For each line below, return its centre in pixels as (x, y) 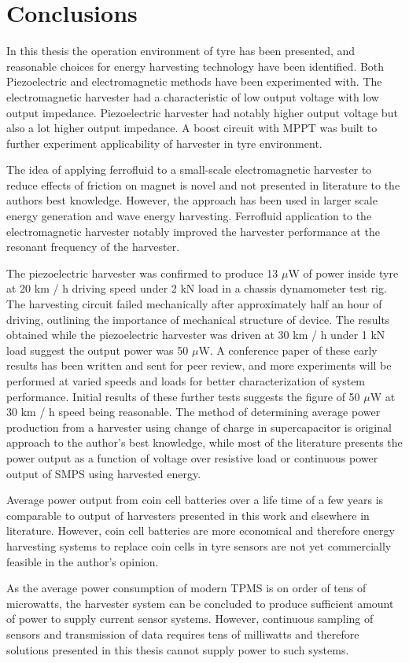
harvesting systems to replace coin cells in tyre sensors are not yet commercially (199, 545)
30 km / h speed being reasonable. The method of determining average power (193, 412)
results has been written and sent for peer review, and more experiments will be (199, 365)
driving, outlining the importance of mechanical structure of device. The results (198, 319)
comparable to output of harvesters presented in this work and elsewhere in (188, 515)
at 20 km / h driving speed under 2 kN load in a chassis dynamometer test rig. (197, 288)
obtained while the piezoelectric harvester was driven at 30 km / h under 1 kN (196, 335)
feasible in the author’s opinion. (83, 561)
